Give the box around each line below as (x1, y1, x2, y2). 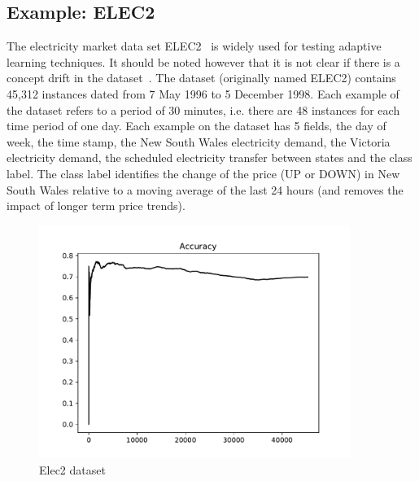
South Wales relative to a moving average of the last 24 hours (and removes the (7, 181, 404, 198)
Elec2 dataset (39, 461, 106, 478)
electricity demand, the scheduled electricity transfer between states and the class (7, 149, 412, 166)
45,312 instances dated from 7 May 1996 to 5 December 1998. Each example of (7, 85, 399, 102)
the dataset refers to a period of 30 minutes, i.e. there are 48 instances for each (7, 101, 400, 118)
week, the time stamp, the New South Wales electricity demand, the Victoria (7, 133, 391, 150)
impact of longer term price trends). (7, 197, 185, 214)
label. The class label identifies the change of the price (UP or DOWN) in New (7, 164, 400, 181)
